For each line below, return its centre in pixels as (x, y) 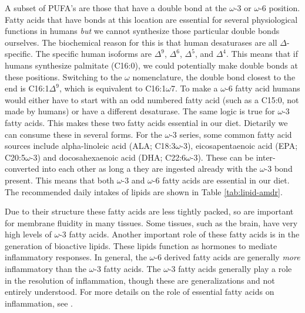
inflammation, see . (39, 303)
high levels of (28, 234)
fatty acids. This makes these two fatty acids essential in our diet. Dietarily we (146, 122)
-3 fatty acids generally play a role (230, 269)
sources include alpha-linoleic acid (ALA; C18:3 (90, 146)
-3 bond (279, 169)
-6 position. (280, 8)
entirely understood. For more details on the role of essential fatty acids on (140, 292)
